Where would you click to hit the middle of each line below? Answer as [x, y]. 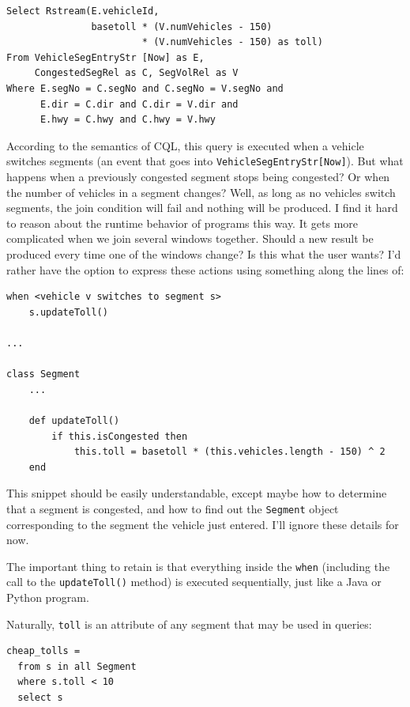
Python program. [48, 597]
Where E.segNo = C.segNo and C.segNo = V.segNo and [145, 88]
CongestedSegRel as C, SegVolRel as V [136, 73]
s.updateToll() [68, 312]
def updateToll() [74, 420]
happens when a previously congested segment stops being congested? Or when [198, 176]
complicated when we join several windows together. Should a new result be [190, 238]
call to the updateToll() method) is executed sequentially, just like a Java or [194, 582]
